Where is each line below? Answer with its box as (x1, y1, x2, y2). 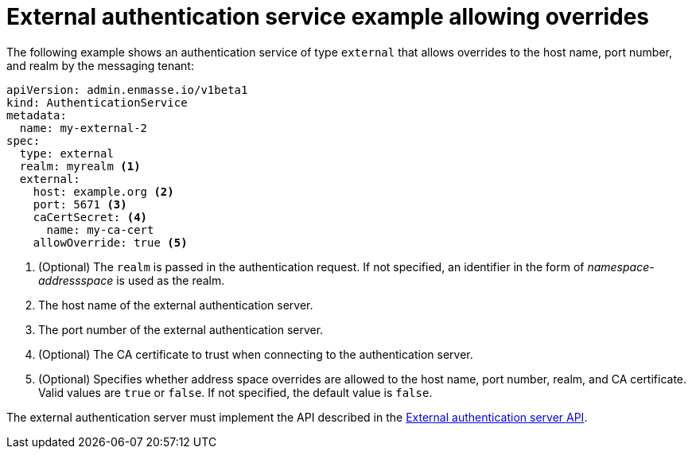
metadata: (6, 108, 67, 122)
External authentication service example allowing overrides (6, 3, 650, 30)
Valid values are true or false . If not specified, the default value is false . (38, 385, 433, 399)
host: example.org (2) (33, 185, 174, 198)
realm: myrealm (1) (19, 159, 141, 173)
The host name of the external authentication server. (38, 297, 313, 312)
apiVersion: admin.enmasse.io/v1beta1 (6, 83, 248, 96)
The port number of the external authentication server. (38, 322, 324, 336)
